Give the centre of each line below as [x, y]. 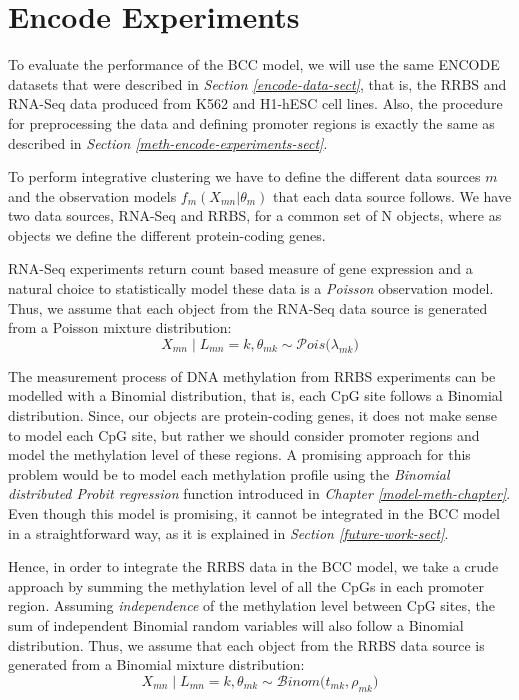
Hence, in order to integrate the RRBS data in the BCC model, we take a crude [253, 566]
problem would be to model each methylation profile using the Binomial [229, 473]
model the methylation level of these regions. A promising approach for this [239, 454]
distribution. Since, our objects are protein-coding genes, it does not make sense [253, 415]
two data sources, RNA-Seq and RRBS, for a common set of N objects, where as [255, 215]
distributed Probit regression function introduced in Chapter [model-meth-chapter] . [259, 493]
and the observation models [92, 195]
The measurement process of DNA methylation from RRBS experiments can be [252, 375]
